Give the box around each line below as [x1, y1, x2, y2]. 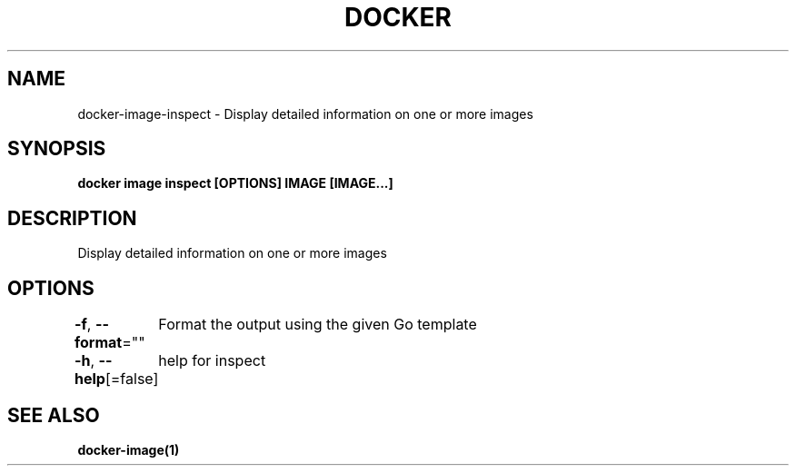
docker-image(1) [77, 441, 180, 458]
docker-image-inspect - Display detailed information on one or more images [77, 105, 533, 122]
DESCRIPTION [7, 206, 137, 230]
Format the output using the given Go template [158, 315, 477, 334]
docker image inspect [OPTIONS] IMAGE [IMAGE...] [77, 175, 393, 192]
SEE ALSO [7, 403, 100, 427]
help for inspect [158, 351, 266, 370]
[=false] [104, 370, 159, 389]
